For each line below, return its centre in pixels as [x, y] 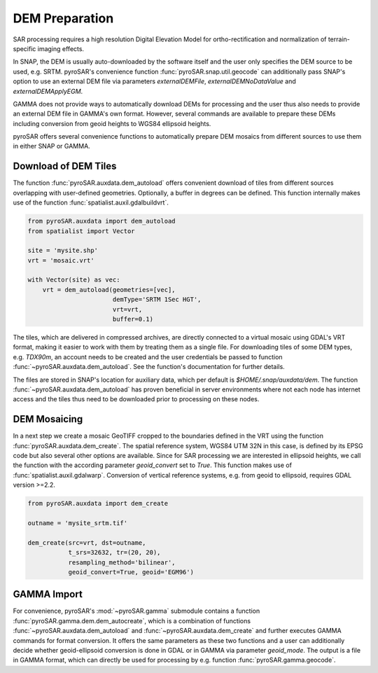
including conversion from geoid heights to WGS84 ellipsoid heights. [112, 123]
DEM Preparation [63, 18]
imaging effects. [61, 48]
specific [24, 48]
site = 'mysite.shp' [63, 251]
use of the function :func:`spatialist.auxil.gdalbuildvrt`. [91, 202]
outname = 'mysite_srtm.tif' [78, 523]
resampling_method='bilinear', [122, 562]
